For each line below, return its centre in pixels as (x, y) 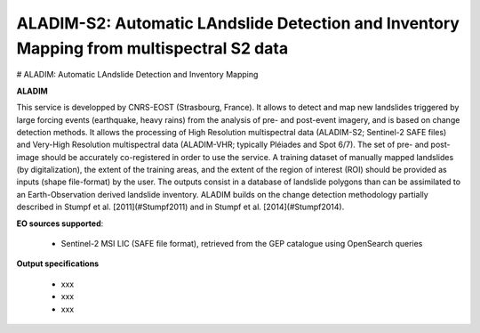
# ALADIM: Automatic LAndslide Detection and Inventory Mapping (137, 75)
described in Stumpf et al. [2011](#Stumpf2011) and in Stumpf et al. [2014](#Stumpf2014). (180, 207)
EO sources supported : (60, 223)
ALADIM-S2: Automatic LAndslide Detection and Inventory (238, 23)
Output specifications (58, 264)
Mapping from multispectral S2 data (152, 48)
